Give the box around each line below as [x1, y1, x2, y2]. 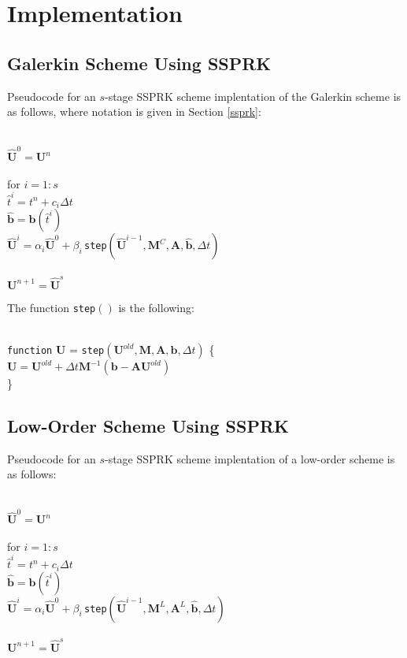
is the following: [118, 299, 194, 315]
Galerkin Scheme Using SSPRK [7, 50, 272, 75]
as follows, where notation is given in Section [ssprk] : [7, 103, 261, 120]
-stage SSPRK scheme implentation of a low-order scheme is [104, 450, 395, 467]
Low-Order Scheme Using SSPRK [7, 413, 289, 437]
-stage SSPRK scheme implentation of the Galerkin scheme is [104, 87, 401, 104]
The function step [7, 299, 96, 315]
